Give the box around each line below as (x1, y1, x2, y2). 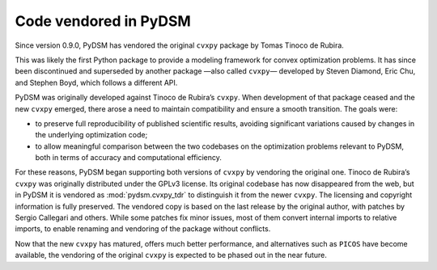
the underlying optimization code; (35, 130, 148, 140)
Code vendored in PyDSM (15, 12, 192, 30)
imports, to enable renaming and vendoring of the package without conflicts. (15, 224, 271, 234)
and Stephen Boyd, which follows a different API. (15, 78, 178, 87)
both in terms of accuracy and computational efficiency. (35, 153, 223, 162)
